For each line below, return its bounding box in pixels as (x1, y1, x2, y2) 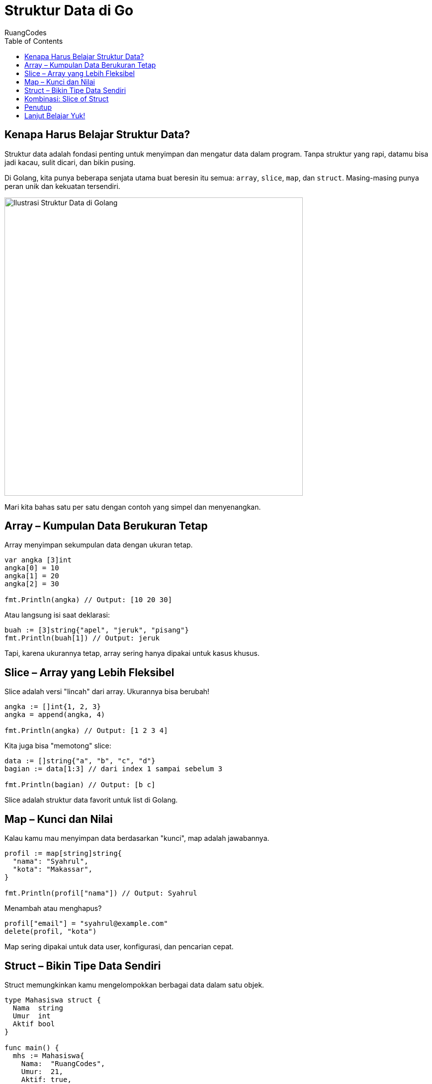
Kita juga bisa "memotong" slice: (4, 741, 111, 750)
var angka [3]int (4, 556, 72, 564)
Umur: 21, (21, 1067, 64, 1076)
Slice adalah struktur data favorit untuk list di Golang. (4, 796, 178, 805)
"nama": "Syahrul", (12, 857, 88, 866)
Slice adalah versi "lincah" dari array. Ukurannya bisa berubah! (4, 687, 210, 696)
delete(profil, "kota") (4, 927, 97, 936)
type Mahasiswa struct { (4, 995, 101, 1004)
